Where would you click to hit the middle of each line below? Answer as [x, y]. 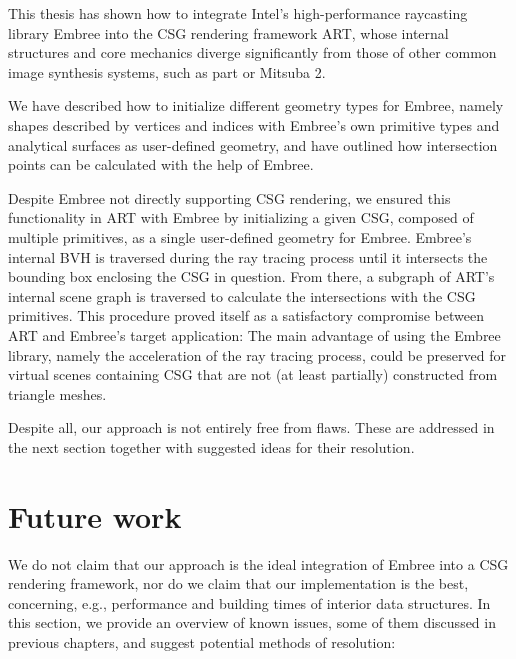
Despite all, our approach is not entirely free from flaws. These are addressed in [251, 427]
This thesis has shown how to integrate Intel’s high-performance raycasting [238, 13]
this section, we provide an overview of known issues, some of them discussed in [252, 622]
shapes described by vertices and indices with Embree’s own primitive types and [254, 124]
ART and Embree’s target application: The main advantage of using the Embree [254, 334]
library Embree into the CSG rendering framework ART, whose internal [228, 32]
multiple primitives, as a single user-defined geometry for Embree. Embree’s [240, 236]
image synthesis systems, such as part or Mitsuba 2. [167, 71]
